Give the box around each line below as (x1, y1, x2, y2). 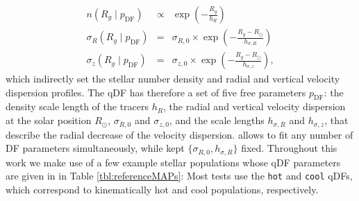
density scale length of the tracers (6, 99, 149, 114)
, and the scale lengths (169, 113, 265, 128)
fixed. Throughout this (241, 141, 337, 155)
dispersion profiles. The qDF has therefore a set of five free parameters (6, 85, 306, 99)
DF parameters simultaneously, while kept (6, 141, 185, 155)
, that (324, 113, 349, 128)
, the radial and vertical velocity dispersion (162, 99, 346, 114)
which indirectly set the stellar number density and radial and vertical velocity (6, 71, 340, 86)
